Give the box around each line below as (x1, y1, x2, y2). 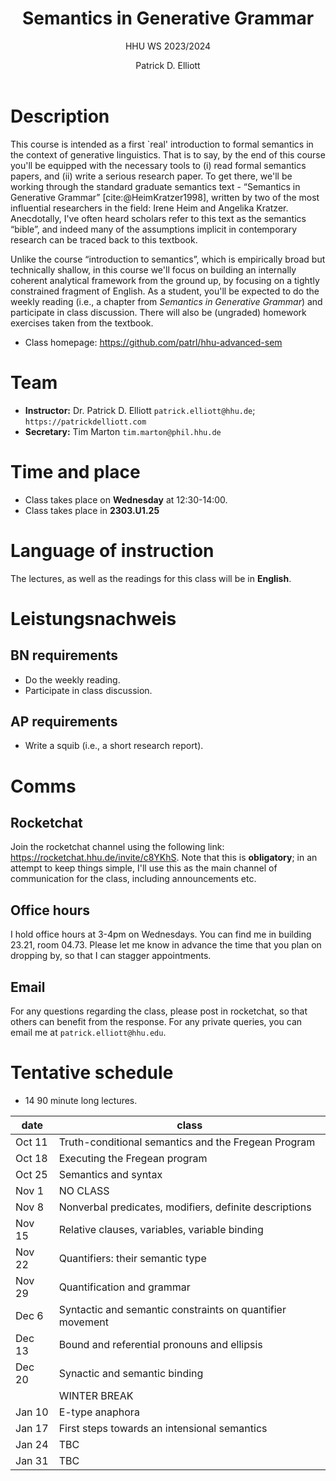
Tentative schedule (10, 1062, 174, 1084)
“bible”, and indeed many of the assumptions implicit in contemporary (10, 223, 298, 235)
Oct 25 (15, 1167, 48, 1181)
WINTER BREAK (58, 1388, 134, 1402)
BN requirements (10, 647, 119, 664)
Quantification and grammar (58, 1280, 191, 1294)
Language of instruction (10, 539, 215, 562)
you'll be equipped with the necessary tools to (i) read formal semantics (10, 159, 307, 171)
